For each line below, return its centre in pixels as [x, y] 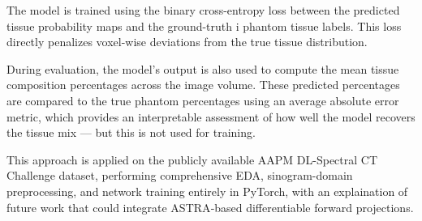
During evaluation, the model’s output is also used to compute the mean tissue [203, 68]
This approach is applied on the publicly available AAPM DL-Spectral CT [192, 159]
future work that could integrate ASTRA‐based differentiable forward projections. [210, 207]
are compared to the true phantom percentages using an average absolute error [203, 100]
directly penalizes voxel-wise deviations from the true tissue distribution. [187, 42]
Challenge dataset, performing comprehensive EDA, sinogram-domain [180, 175]
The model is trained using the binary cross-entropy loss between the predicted [203, 10]
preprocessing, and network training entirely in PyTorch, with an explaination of [207, 191]
